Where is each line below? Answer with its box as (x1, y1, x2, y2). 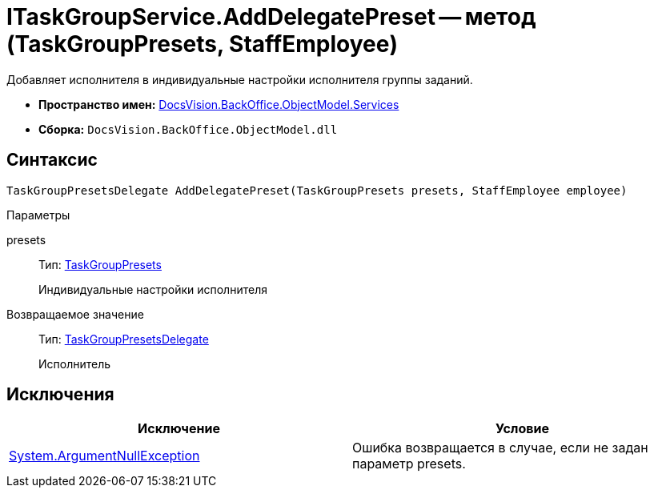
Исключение (138, 420, 220, 437)
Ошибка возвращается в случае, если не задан (352, 440, 648, 456)
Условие (496, 420, 549, 437)
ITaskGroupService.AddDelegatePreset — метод (6, 3, 536, 30)
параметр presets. (352, 456, 466, 472)
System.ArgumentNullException (9, 448, 200, 464)
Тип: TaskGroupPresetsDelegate (38, 331, 209, 346)
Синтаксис (6, 150, 98, 171)
